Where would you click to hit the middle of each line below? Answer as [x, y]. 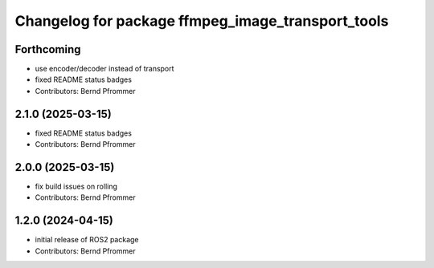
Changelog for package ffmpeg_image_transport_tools [202, 21]
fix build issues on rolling [76, 187]
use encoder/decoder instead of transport [104, 69]
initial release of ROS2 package [87, 240]
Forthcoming [48, 49]
